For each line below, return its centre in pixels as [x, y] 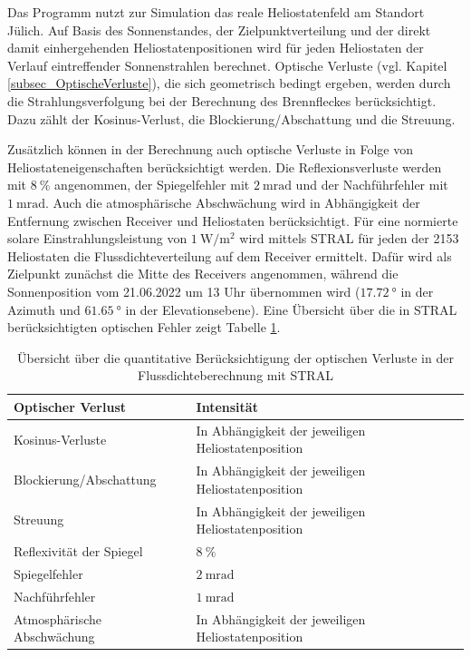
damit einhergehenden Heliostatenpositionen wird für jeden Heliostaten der [216, 48]
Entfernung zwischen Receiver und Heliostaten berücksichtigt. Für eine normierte [233, 220]
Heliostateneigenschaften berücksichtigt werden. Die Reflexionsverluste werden [225, 167]
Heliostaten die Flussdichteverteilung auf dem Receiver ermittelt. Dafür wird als [230, 255]
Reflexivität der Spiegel [78, 551]
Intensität [227, 406]
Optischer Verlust [70, 406]
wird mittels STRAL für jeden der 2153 [349, 238]
